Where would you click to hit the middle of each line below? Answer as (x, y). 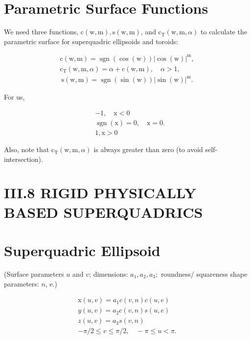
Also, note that (27, 149)
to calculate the (224, 32)
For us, (14, 97)
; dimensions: (109, 274)
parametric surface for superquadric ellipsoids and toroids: (91, 41)
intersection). (23, 159)
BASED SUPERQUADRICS (103, 212)
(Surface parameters (34, 274)
